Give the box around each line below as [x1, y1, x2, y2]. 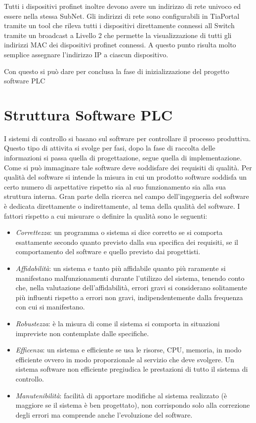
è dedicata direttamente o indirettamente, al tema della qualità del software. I [4, 201, 240, 211]
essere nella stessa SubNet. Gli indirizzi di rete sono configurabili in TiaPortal [4, 10, 240, 21]
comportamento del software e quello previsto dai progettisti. [15, 246, 201, 257]
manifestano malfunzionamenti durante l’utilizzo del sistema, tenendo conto [15, 272, 245, 283]
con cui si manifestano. [15, 302, 85, 312]
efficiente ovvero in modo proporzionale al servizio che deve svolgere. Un [15, 354, 234, 364]
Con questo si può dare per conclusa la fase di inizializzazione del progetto [4, 66, 229, 76]
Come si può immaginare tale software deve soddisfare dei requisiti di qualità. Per [4, 162, 252, 172]
